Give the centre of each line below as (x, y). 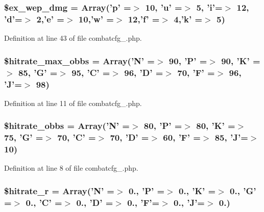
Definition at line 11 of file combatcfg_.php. (73, 103)
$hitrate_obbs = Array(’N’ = (67, 126)
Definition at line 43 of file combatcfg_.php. (73, 38)
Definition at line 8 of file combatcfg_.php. (71, 168)
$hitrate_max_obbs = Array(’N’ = (79, 60)
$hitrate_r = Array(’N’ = (59, 190)
